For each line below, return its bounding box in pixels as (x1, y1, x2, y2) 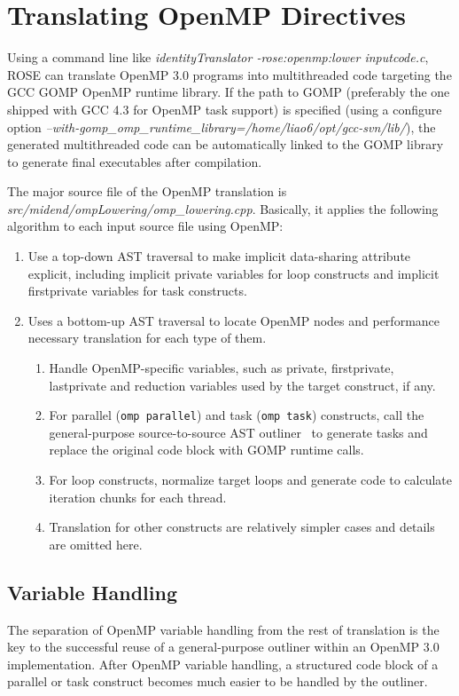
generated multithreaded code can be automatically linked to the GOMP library (7, 135, 444, 154)
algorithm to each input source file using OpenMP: (7, 217, 284, 235)
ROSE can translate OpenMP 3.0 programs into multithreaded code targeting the (7, 65, 452, 83)
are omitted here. (49, 534, 143, 553)
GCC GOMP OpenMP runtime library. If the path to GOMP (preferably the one (7, 83, 450, 101)
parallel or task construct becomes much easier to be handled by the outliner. (7, 672, 428, 691)
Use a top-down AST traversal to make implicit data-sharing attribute (27, 247, 411, 265)
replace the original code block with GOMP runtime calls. (49, 440, 364, 459)
